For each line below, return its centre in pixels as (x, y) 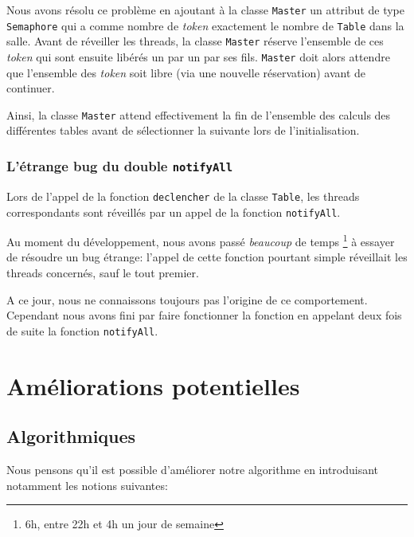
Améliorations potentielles (153, 385)
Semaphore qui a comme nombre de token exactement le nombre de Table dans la (205, 25)
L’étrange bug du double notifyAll (120, 165)
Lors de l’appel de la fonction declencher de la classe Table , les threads (183, 196)
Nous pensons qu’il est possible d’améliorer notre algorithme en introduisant (193, 470)
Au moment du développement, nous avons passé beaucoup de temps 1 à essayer (201, 240)
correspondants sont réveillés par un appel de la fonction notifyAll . (174, 212)
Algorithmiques (71, 436)
